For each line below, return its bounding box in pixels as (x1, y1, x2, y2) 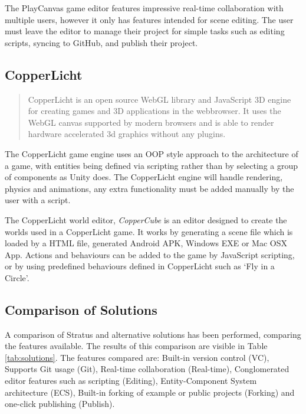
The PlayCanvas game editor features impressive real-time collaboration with (5, 2, 284, 14)
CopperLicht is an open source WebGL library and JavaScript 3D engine (28, 93, 291, 105)
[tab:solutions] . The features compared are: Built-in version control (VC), (5, 351, 269, 363)
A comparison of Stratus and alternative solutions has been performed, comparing (5, 328, 301, 340)
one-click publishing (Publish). (5, 397, 115, 410)
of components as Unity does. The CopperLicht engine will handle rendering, (5, 171, 283, 183)
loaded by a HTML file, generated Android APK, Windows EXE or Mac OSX (5, 237, 287, 249)
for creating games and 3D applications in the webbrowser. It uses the (28, 105, 281, 117)
